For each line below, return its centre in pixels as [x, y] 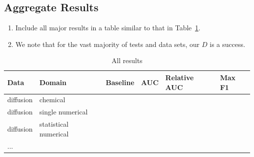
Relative [180, 77]
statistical [54, 124]
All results [127, 60]
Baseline [120, 82]
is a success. [227, 44]
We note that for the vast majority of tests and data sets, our [107, 44]
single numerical [63, 112]
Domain [53, 82]
